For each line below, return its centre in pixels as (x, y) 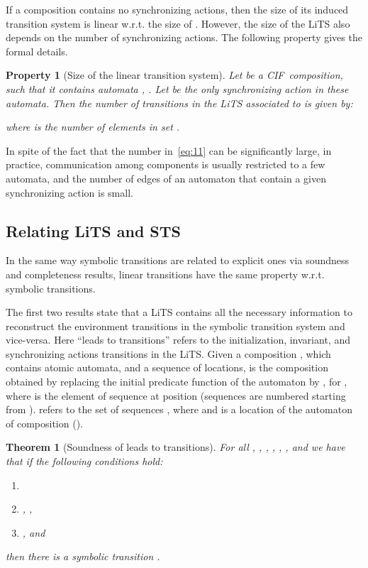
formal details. (37, 51)
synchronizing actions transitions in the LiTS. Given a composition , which (168, 353)
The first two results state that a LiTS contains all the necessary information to (179, 312)
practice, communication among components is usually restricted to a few (166, 164)
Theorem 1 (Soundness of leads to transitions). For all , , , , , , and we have (175, 447)
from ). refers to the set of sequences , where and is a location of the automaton (179, 409)
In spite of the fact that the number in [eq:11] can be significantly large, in (169, 150)
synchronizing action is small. (69, 192)
